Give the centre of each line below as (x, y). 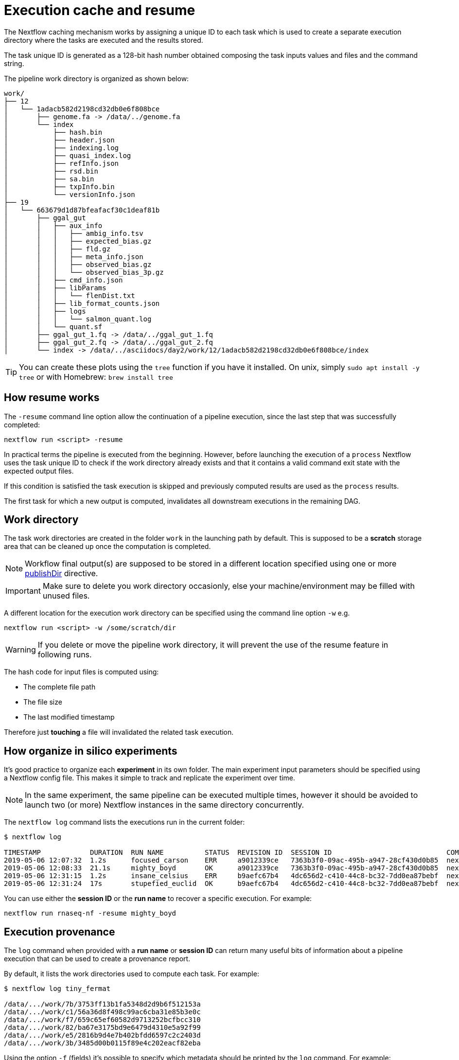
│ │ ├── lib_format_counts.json (82, 303)
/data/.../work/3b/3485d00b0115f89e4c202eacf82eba (102, 1043)
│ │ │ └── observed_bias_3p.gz (84, 272)
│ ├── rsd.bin (51, 171)
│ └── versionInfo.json (70, 194)
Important (23, 591)
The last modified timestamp (69, 717)
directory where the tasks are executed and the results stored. (104, 40)
